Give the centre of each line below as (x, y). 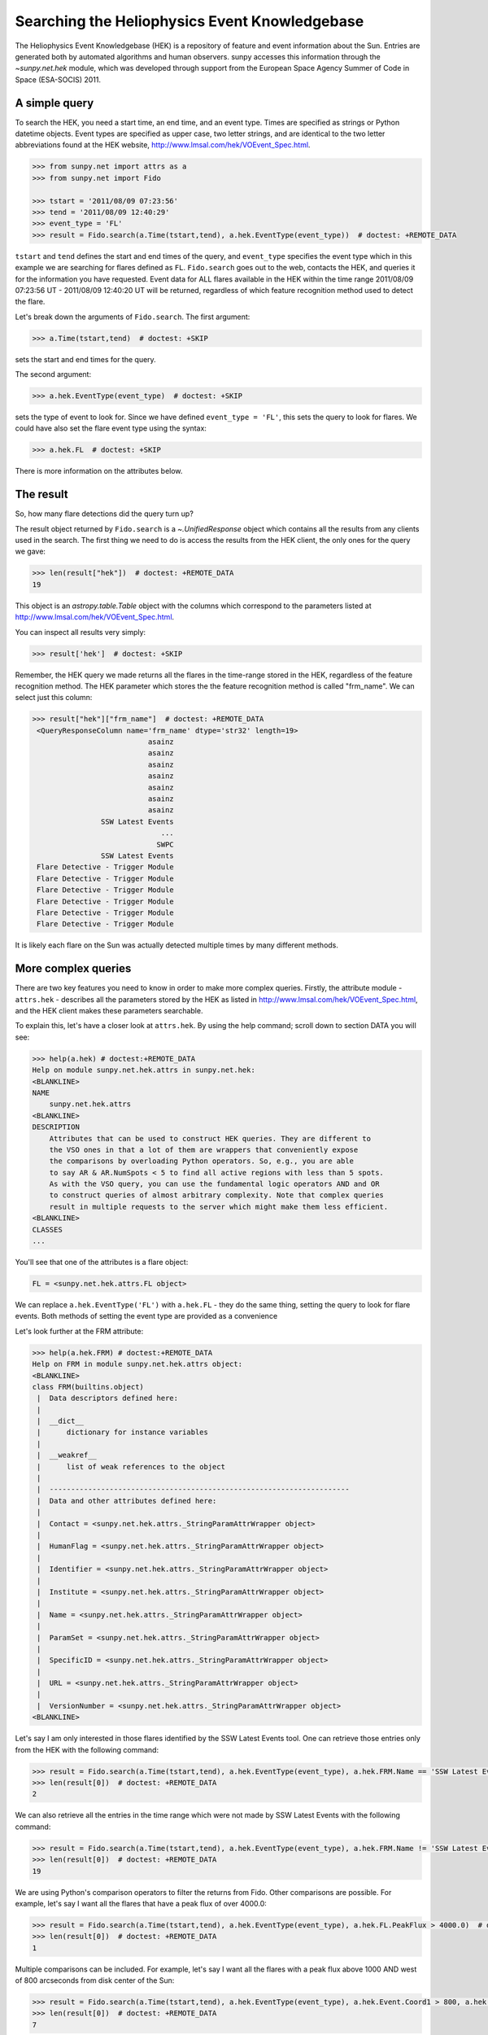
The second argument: (53, 374)
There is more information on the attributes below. (99, 471)
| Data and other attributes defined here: (127, 1501)
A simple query (54, 103)
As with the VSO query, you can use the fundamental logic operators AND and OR (214, 1184)
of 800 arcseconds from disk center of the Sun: (95, 1980)
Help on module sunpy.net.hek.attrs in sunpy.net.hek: (144, 1070)
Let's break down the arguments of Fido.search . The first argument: (133, 317)
